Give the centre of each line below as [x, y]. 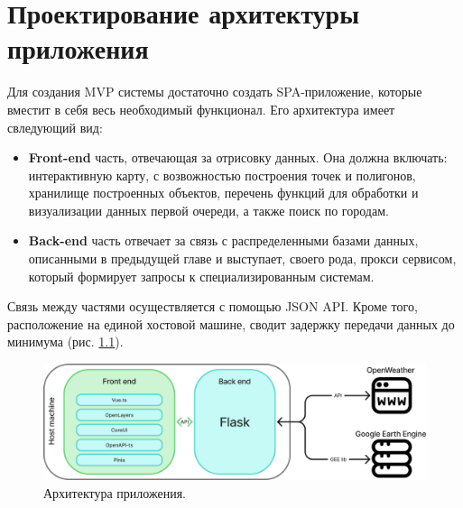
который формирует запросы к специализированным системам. [201, 276]
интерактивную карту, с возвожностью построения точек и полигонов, [222, 175]
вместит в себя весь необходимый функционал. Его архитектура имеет [201, 109]
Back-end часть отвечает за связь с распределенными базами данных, [223, 240]
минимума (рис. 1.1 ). [65, 342]
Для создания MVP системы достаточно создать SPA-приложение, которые [215, 92]
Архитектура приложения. [115, 492]
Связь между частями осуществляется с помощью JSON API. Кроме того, [213, 306]
